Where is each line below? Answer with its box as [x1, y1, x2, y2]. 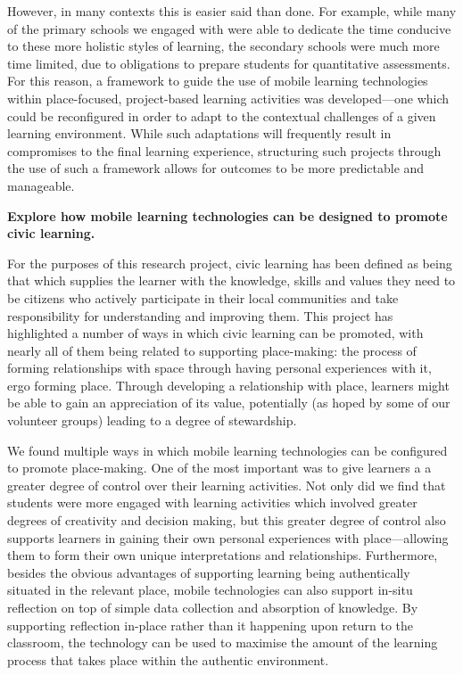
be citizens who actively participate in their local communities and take [7, 288, 399, 307]
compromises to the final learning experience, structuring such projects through [7, 141, 442, 160]
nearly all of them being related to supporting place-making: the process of [7, 341, 417, 359]
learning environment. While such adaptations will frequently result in [7, 124, 392, 143]
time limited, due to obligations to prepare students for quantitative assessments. [7, 54, 451, 72]
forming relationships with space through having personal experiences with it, [7, 358, 432, 377]
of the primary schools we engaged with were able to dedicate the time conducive [7, 19, 451, 37]
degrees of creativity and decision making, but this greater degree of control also [7, 511, 446, 530]
